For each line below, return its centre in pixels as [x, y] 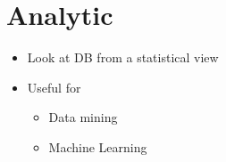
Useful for [54, 87]
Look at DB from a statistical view [123, 57]
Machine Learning [98, 146]
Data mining [83, 117]
